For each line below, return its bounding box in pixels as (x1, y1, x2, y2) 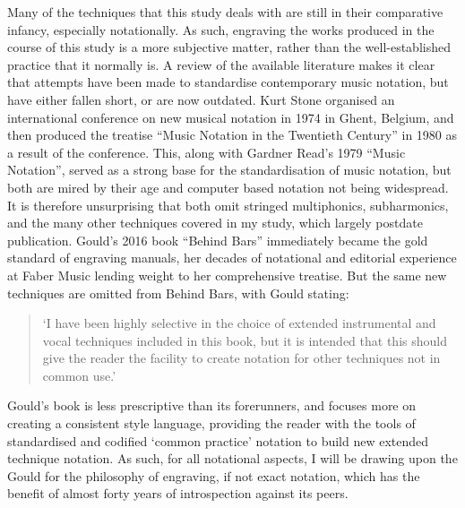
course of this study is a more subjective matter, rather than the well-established (7, 38, 451, 56)
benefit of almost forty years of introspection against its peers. (7, 484, 349, 503)
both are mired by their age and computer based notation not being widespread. (7, 177, 449, 196)
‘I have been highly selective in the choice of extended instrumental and (42, 314, 436, 332)
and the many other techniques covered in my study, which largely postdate (7, 213, 423, 232)
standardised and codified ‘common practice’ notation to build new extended (7, 431, 429, 450)
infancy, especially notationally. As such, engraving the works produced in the (7, 20, 435, 39)
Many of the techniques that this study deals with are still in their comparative (7, 3, 443, 21)
